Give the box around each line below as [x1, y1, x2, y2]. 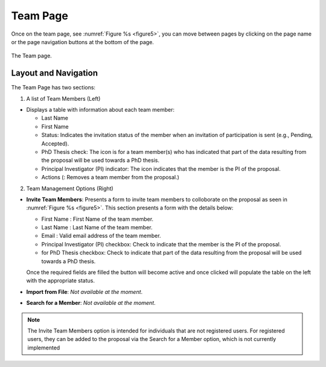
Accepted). [41, 139, 69, 147]
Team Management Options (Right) [26, 185, 114, 192]
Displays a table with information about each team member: [26, 106, 175, 113]
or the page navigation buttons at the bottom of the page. [11, 38, 154, 45]
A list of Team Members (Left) [26, 95, 101, 102]
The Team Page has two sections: [11, 84, 96, 91]
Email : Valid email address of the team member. [41, 232, 161, 240]
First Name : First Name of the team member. [41, 215, 154, 223]
